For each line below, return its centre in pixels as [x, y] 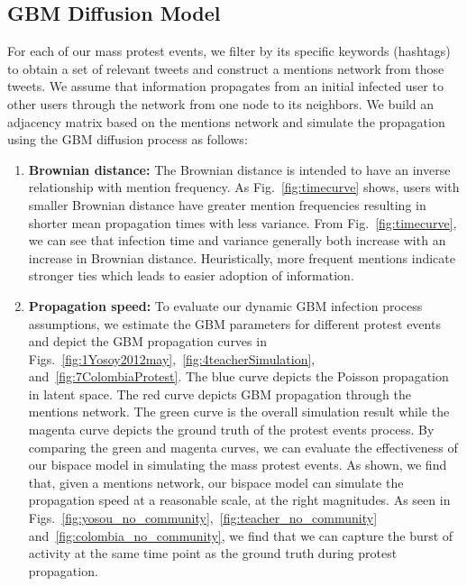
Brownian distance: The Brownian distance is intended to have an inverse [239, 169]
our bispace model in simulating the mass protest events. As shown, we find [238, 465]
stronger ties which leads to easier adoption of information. [191, 275]
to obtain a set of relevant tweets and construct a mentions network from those [226, 68]
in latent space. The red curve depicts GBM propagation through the [220, 394]
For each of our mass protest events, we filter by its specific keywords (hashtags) [229, 51]
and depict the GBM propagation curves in [147, 341]
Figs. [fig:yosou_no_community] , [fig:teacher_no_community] [203, 518]
